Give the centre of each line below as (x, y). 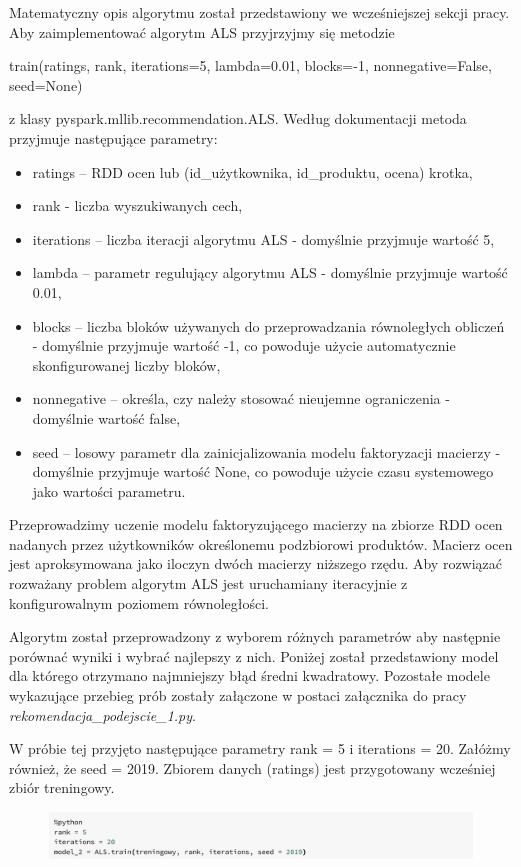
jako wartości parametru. (109, 490)
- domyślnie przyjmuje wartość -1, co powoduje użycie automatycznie (244, 345)
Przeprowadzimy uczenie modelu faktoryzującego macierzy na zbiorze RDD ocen (256, 524)
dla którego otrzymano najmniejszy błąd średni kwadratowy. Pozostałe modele (249, 675)
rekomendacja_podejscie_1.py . (102, 714)
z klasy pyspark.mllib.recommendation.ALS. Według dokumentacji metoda (238, 118)
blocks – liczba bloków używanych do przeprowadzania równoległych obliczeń (268, 325)
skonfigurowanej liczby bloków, (126, 364)
